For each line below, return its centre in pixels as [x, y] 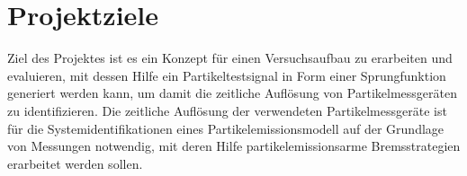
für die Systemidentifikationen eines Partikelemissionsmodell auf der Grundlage [226, 128]
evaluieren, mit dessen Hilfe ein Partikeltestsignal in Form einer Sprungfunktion [227, 75]
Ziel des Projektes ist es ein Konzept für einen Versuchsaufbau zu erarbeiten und [230, 58]
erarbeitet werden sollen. [75, 163]
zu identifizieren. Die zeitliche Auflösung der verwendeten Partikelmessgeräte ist [227, 110]
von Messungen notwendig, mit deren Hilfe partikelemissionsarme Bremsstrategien [234, 146]
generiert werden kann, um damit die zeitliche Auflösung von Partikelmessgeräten [232, 93]
